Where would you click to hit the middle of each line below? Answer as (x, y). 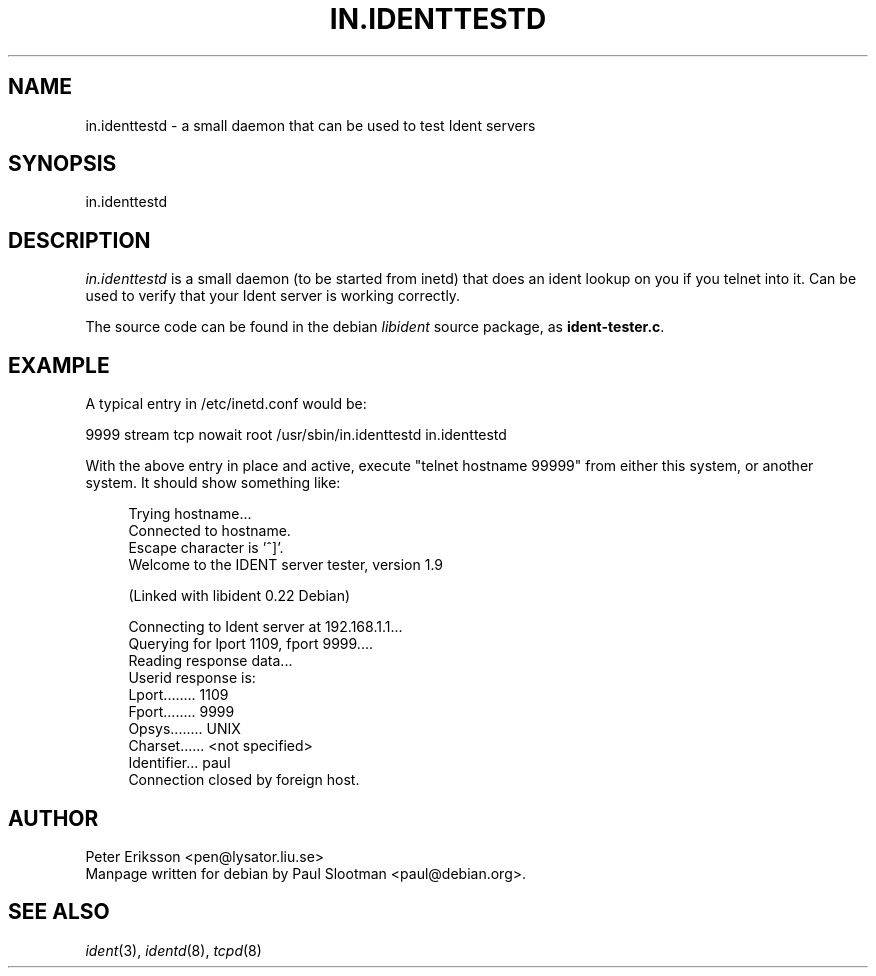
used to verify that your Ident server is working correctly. (273, 296)
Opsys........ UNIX (184, 729)
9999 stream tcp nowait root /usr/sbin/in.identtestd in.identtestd (296, 435)
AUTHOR (53, 818)
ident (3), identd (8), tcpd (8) (173, 950)
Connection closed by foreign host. (244, 780)
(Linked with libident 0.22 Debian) (239, 596)
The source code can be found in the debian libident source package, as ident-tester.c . (375, 327)
